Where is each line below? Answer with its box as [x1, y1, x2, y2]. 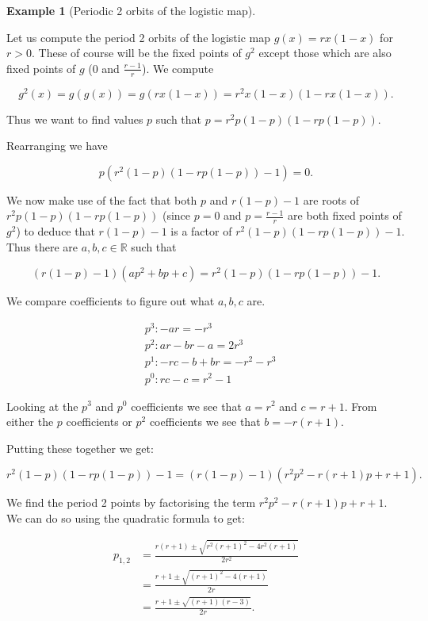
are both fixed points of [288, 207, 402, 224]
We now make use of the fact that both [6, 191, 197, 208]
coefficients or [66, 413, 132, 430]
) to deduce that [16, 223, 95, 240]
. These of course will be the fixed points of [31, 44, 242, 61]
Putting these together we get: [6, 439, 154, 456]
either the [6, 413, 54, 430]
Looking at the [6, 397, 78, 414]
